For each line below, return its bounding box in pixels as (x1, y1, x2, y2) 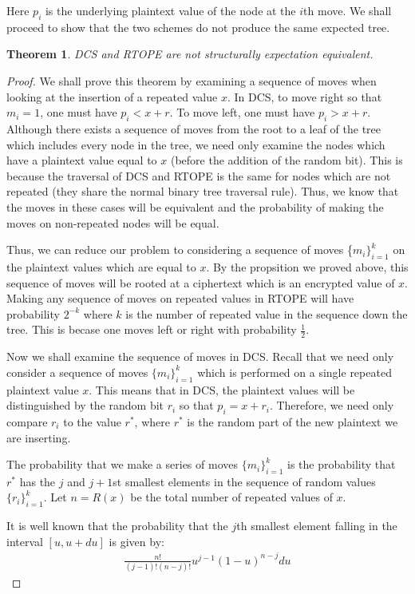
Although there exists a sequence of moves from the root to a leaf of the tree (6, 120, 381, 137)
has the (19, 473, 56, 489)
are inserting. (6, 429, 71, 445)
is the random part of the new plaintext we (187, 413, 398, 430)
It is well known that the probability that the (6, 517, 228, 534)
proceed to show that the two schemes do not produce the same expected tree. (6, 18, 390, 35)
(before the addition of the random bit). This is (170, 152, 403, 168)
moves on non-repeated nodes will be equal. (6, 214, 219, 231)
